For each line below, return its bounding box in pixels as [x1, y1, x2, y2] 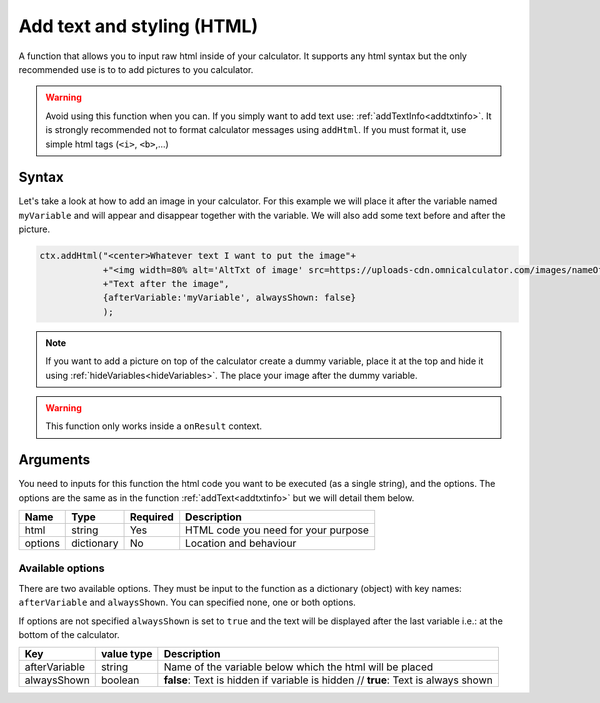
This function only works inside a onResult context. [45, 420, 263, 432]
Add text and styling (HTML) [18, 15, 259, 37]
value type [100, 647, 153, 661]
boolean [100, 673, 140, 687]
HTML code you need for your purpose [185, 523, 370, 537]
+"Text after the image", [102, 278, 230, 289]
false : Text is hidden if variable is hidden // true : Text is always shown [163, 673, 494, 687]
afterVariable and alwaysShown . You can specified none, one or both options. [18, 596, 357, 609]
